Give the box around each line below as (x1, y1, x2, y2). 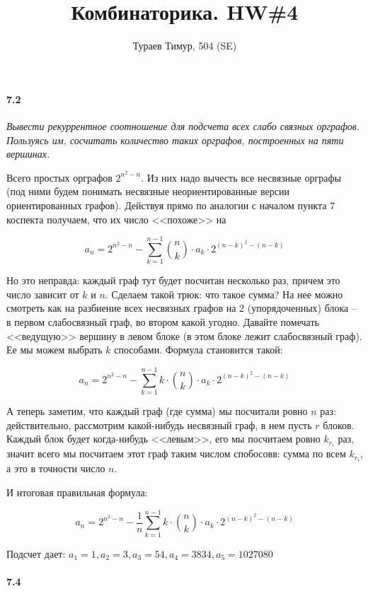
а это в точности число (6, 461, 105, 476)
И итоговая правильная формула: (6, 484, 148, 499)
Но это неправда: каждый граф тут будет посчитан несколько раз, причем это (6, 273, 340, 288)
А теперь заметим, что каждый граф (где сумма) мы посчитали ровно (6, 403, 308, 418)
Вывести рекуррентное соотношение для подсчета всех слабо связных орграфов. (6, 118, 360, 133)
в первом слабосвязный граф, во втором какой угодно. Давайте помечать (6, 315, 319, 329)
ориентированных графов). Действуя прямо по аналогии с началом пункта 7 (6, 197, 335, 212)
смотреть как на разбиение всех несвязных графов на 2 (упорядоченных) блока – (6, 300, 357, 315)
